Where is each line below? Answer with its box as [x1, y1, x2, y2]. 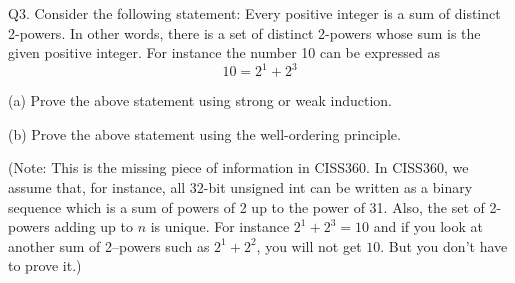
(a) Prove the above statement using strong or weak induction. [8, 90, 392, 111]
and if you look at [373, 216, 483, 237]
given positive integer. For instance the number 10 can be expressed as [8, 42, 440, 63]
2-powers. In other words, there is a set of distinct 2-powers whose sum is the [8, 22, 481, 43]
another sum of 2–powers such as [8, 235, 210, 256]
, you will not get [256, 235, 362, 256]
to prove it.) [8, 255, 82, 276]
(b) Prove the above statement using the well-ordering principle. [8, 123, 401, 144]
